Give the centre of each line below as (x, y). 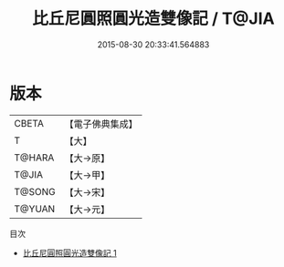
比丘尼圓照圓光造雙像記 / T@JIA (153, 19)
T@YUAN (35, 209)
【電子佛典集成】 (101, 124)
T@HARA (34, 158)
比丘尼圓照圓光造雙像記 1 (69, 252)
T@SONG (35, 191)
